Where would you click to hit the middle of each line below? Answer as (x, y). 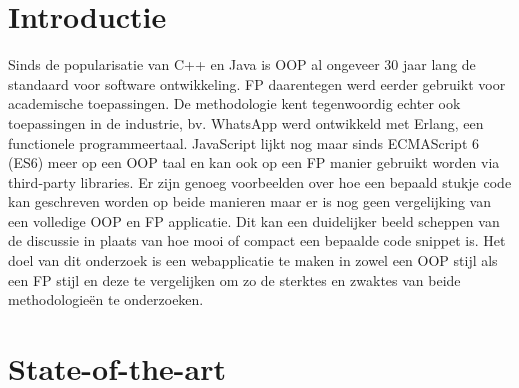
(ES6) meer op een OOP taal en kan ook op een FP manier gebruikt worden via (254, 162)
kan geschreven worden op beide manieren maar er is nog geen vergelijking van (249, 201)
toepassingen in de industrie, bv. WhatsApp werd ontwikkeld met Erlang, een (246, 122)
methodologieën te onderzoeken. (106, 299)
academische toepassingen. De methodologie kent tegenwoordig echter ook (234, 103)
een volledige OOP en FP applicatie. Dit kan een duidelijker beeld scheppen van (254, 220)
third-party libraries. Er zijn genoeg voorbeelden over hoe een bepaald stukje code (260, 181)
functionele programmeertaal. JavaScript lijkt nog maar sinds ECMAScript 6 (243, 142)
